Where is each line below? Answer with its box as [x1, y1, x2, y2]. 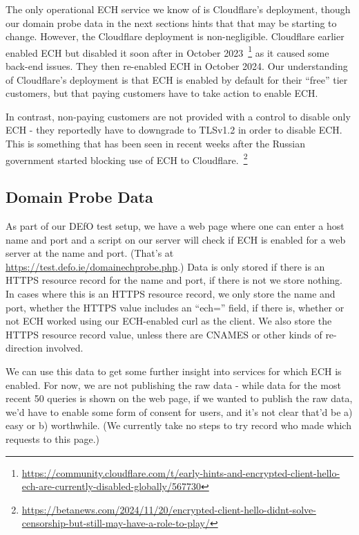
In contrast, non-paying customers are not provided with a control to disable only [6, 109, 351, 123]
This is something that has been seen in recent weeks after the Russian [6, 136, 306, 150]
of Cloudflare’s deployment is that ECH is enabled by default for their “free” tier [6, 72, 348, 87]
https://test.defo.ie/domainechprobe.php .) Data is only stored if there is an [6, 259, 325, 273]
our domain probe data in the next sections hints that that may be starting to [6, 15, 337, 30]
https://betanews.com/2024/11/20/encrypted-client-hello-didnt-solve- [21, 502, 316, 516]
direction [6, 341, 43, 355]
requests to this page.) [6, 431, 99, 446]
